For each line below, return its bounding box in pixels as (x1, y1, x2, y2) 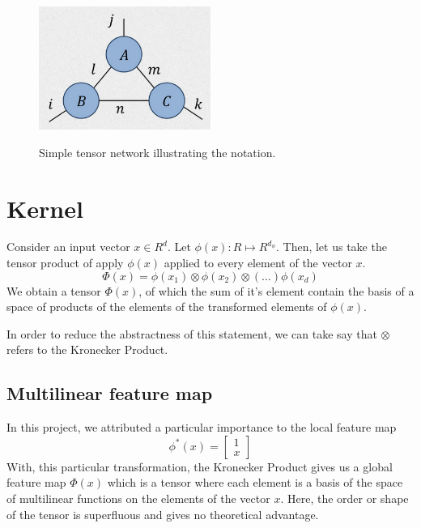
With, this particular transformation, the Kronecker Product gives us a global (6, 458, 393, 475)
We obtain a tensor (6, 282, 101, 299)
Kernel (6, 191, 83, 224)
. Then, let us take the (275, 238, 387, 255)
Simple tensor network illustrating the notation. (39, 143, 276, 160)
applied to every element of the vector (164, 254, 352, 271)
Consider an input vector (6, 238, 130, 255)
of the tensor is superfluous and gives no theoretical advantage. (6, 505, 319, 522)
